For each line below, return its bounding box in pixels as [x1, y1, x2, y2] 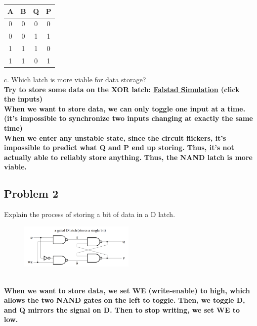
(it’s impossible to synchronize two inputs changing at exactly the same [4, 113, 253, 123]
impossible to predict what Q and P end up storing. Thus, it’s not [4, 142, 234, 153]
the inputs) [4, 94, 43, 104]
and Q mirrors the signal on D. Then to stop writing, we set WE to [4, 304, 240, 315]
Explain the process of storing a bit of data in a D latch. [4, 209, 175, 219]
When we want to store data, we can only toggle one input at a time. [4, 103, 246, 113]
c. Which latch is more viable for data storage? [4, 74, 146, 84]
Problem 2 [4, 186, 58, 201]
